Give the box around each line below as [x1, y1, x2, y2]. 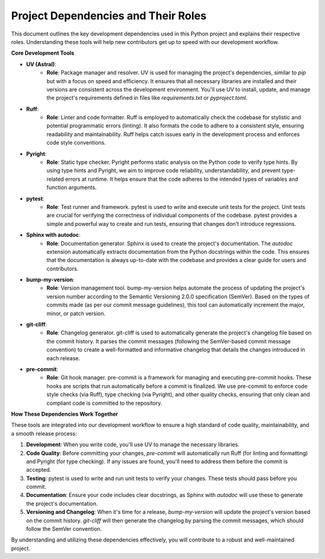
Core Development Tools [11, 49, 75, 57]
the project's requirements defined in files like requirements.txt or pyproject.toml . [46, 94, 248, 102]
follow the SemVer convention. [26, 525, 102, 532]
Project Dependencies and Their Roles [11, 9, 207, 22]
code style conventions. [46, 139, 107, 146]
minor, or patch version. [46, 310, 106, 317]
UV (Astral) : [26, 60, 57, 67]
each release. [46, 354, 81, 361]
